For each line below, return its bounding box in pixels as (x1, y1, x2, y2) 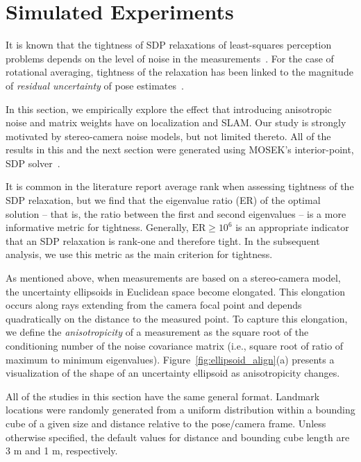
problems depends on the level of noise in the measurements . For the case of (6, 51, 334, 65)
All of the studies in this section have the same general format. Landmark (6, 388, 320, 403)
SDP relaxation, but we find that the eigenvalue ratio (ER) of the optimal (6, 193, 321, 207)
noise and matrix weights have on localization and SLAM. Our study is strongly (6, 115, 346, 130)
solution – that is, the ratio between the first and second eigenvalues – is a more (6, 206, 346, 221)
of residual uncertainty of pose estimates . (6, 78, 184, 92)
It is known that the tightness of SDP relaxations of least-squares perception (6, 37, 332, 52)
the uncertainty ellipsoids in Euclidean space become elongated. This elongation (6, 284, 345, 298)
